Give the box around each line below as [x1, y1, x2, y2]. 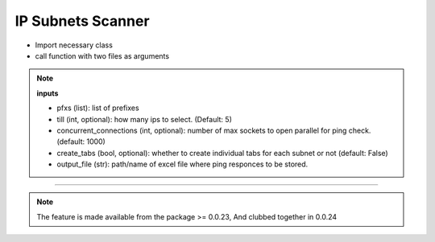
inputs [36, 88, 59, 98]
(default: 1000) [56, 137, 106, 146]
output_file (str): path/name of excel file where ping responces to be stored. [56, 159, 309, 169]
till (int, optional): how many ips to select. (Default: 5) [56, 114, 233, 124]
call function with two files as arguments [35, 51, 169, 60]
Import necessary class [35, 40, 113, 50]
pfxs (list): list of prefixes [56, 103, 140, 113]
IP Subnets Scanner [14, 12, 150, 30]
